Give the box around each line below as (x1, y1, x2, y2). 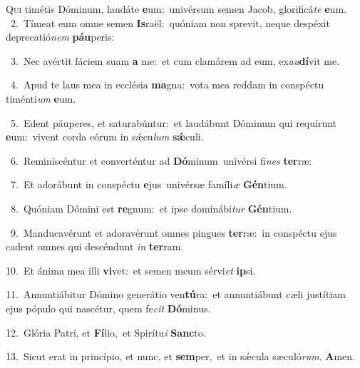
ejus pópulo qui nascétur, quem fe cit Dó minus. (6, 300, 211, 315)
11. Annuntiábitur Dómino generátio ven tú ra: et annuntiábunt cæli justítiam (6, 287, 346, 302)
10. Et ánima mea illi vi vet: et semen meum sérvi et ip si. (6, 262, 256, 277)
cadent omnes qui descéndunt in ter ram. (6, 239, 184, 254)
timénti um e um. (6, 91, 76, 106)
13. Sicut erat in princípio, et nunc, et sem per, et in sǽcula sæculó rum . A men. (6, 349, 355, 364)
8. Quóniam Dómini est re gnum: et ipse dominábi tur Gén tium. (10, 200, 292, 215)
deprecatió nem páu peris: (6, 29, 115, 44)
